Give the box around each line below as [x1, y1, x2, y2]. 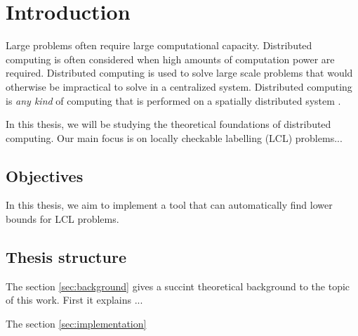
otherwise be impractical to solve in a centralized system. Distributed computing [6, 79, 352, 93]
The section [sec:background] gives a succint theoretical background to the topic [6, 278, 350, 293]
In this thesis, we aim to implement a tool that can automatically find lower [6, 198, 333, 212]
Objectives [6, 164, 84, 186]
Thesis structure [6, 246, 126, 268]
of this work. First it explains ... [6, 292, 143, 307]
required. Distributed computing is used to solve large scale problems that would [6, 65, 353, 80]
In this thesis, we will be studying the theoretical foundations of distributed [6, 117, 331, 131]
